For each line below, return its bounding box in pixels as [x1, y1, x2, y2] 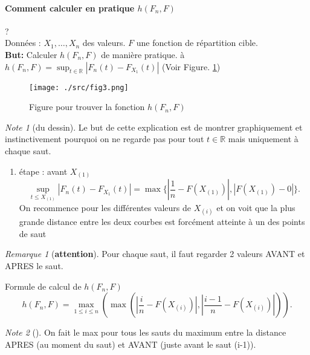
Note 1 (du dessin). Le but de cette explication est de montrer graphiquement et [5, 120, 303, 133]
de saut [19, 227, 47, 239]
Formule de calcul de [5, 279, 82, 292]
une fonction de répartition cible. [136, 36, 258, 49]
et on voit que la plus [216, 201, 295, 213]
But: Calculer [5, 48, 57, 60]
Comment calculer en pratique [5, 1, 135, 14]
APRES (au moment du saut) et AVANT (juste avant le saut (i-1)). [5, 337, 256, 350]
